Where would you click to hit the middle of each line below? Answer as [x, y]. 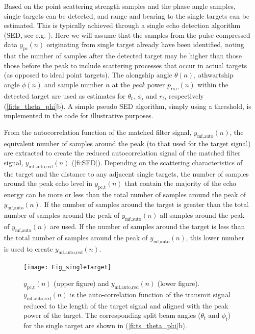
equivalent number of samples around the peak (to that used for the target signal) [127, 143]
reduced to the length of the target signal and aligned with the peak [126, 305]
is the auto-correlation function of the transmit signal [150, 294]
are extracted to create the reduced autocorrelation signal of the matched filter [122, 153]
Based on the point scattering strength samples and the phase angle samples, [120, 6]
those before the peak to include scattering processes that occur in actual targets [126, 65]
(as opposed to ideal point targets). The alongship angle [88, 75]
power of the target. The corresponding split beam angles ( [112, 315]
